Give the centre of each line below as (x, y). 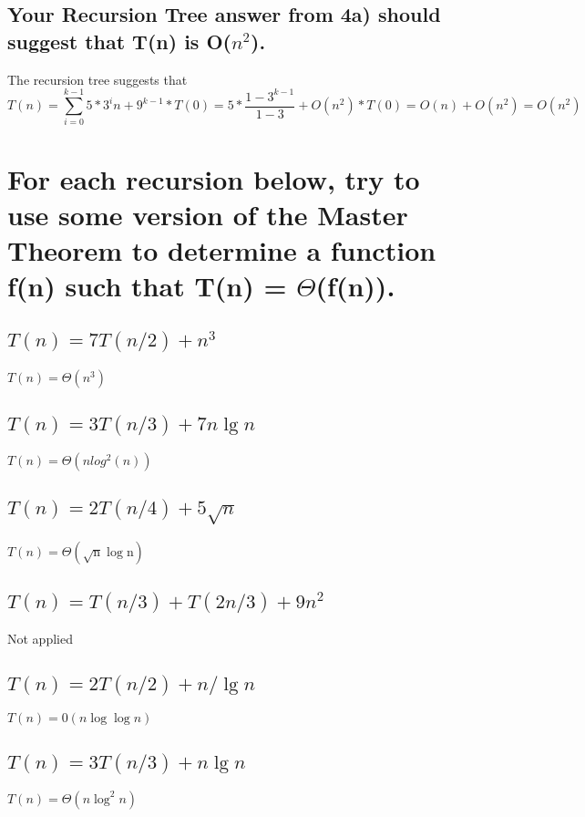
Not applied (40, 638)
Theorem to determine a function (222, 250)
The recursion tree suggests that (97, 79)
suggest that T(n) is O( (119, 41)
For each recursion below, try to (214, 178)
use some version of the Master (208, 214)
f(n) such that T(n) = (147, 286)
